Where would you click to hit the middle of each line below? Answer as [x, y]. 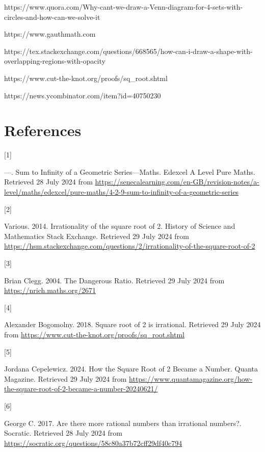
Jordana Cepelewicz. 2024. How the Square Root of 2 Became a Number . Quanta [131, 369]
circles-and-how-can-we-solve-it [52, 17]
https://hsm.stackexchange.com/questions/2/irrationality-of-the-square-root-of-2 [130, 246]
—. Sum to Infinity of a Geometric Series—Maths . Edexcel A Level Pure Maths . [130, 171]
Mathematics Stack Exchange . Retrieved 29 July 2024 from [97, 236]
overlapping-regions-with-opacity [55, 61]
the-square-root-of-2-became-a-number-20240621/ [81, 389]
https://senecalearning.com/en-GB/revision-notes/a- [177, 182]
